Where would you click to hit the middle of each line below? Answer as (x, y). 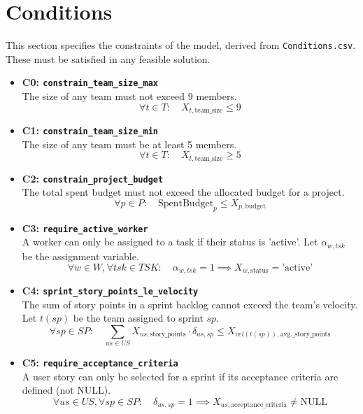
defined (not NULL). (66, 390)
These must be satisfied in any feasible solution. (108, 58)
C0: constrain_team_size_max (90, 82)
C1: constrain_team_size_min (90, 130)
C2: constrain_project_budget (93, 178)
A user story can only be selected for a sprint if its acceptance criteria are (180, 376)
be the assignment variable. (80, 256)
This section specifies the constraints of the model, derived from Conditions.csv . (181, 45)
